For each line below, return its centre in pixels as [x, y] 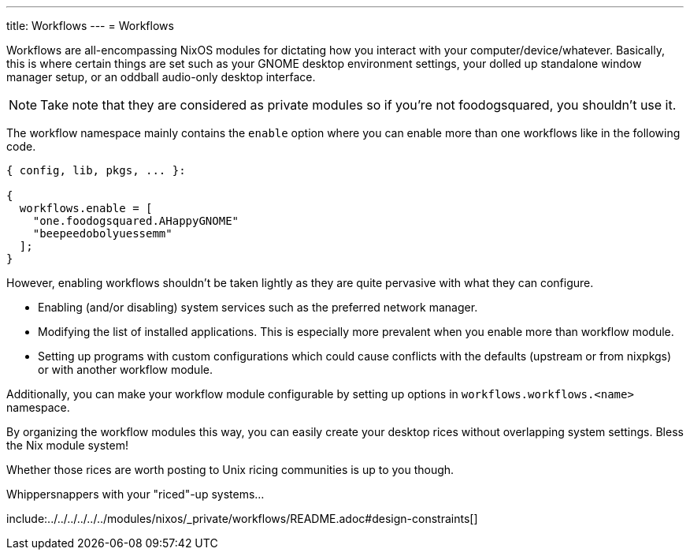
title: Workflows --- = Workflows [90, 26]
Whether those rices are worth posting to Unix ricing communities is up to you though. [230, 470]
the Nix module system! [68, 445]
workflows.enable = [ [86, 208]
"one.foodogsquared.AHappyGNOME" [136, 221]
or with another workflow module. [125, 369]
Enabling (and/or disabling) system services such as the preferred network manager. [258, 307]
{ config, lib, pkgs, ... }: [96, 170]
